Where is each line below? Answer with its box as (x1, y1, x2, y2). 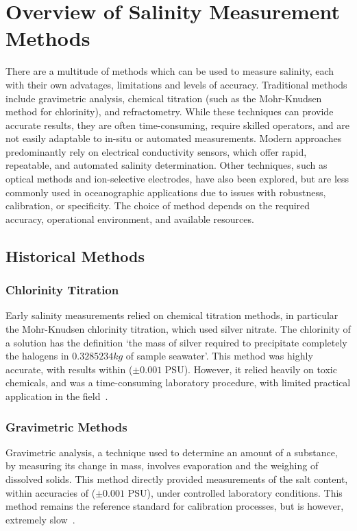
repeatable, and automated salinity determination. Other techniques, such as (5, 158, 328, 172)
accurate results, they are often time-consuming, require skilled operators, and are (5, 117, 349, 132)
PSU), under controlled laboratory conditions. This (127, 485, 343, 499)
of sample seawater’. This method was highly (125, 349, 313, 363)
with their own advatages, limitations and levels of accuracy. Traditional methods (5, 77, 347, 91)
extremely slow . (5, 512, 75, 526)
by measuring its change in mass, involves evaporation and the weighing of (5, 458, 319, 473)
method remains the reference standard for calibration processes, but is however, (5, 499, 344, 513)
